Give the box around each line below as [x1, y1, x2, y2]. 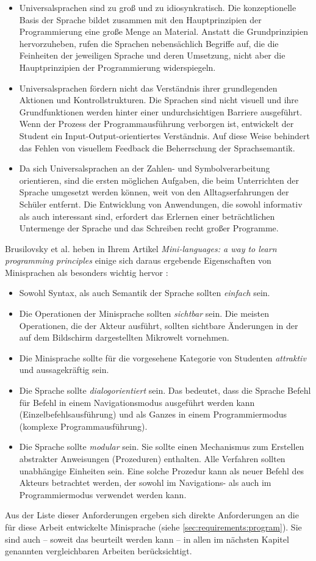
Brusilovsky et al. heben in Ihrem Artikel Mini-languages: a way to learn [5, 242, 277, 255]
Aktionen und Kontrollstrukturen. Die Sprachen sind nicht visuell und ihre [19, 93, 299, 106]
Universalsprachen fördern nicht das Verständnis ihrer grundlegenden [19, 81, 278, 94]
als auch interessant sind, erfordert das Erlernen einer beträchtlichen [19, 209, 275, 222]
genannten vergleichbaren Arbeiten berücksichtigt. [5, 545, 192, 557]
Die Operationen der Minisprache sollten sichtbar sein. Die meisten [19, 307, 269, 320]
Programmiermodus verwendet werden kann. [19, 488, 187, 501]
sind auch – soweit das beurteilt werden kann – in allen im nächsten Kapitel [5, 532, 289, 545]
